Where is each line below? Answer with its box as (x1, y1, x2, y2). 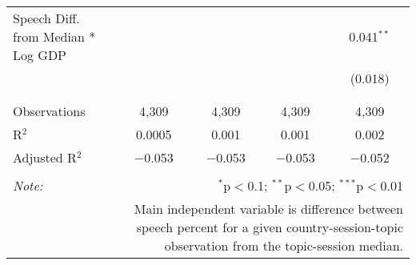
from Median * (13, 27, 96, 46)
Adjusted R (13, 148, 77, 167)
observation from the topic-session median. (164, 236, 403, 255)
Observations (13, 102, 86, 120)
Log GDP (13, 46, 67, 64)
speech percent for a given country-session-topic (136, 218, 403, 236)
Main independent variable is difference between (134, 199, 403, 218)
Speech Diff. (13, 9, 80, 27)
